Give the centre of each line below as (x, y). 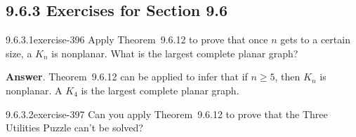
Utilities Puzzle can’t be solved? (74, 128)
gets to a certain (315, 39)
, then (288, 77)
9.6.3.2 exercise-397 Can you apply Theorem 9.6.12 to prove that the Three (167, 114)
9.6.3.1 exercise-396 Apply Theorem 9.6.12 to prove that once (137, 39)
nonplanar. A (34, 90)
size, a (19, 53)
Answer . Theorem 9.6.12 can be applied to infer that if (127, 77)
